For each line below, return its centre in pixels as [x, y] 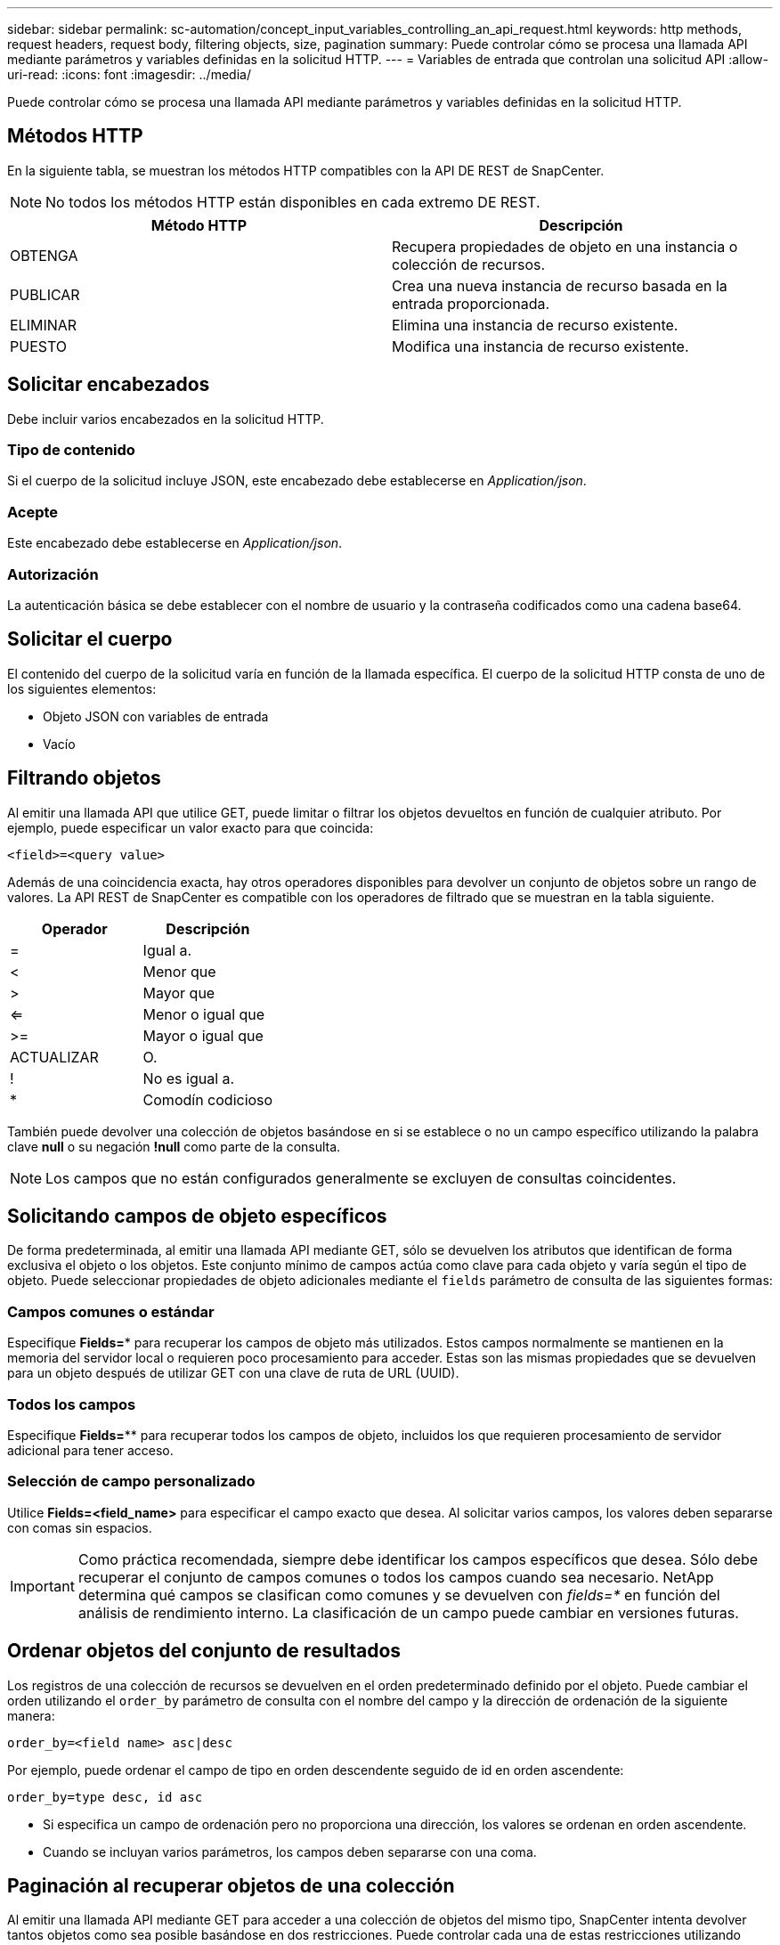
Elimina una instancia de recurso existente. [535, 325]
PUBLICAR [45, 294]
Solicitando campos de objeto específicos [197, 1217]
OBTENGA [44, 255]
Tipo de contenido [71, 450]
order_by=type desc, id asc [105, 1797]
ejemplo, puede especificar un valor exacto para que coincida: [191, 827]
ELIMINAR [44, 325]
